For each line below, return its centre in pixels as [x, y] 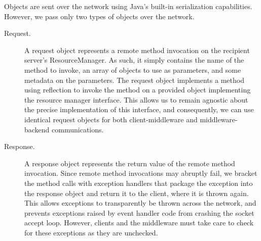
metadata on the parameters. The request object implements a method [134, 80]
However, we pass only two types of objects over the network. [99, 16]
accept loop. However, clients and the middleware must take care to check [139, 223]
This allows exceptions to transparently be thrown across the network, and [140, 203]
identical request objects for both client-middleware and [111, 119]
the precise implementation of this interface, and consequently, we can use [139, 109]
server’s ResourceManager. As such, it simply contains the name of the [134, 60]
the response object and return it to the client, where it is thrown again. [137, 193]
